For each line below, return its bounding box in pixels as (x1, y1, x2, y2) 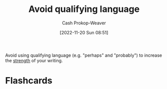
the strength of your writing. (5, 57, 63, 63)
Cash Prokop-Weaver (61, 20, 106, 26)
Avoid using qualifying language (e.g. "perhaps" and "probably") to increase (5, 52, 162, 58)
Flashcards (5, 75, 52, 87)
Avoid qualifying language (28, 3, 140, 15)
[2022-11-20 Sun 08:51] (59, 29, 108, 35)
